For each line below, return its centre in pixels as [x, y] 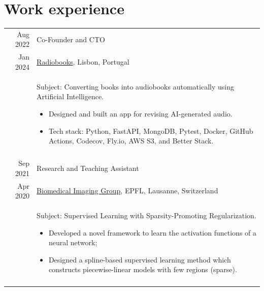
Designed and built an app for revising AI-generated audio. [140, 113]
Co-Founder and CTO [71, 39]
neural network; [73, 242]
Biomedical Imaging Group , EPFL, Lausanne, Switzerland [127, 191]
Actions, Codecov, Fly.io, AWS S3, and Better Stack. [131, 141]
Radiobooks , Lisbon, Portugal [83, 62]
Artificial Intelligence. [70, 96]
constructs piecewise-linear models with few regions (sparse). [143, 269]
